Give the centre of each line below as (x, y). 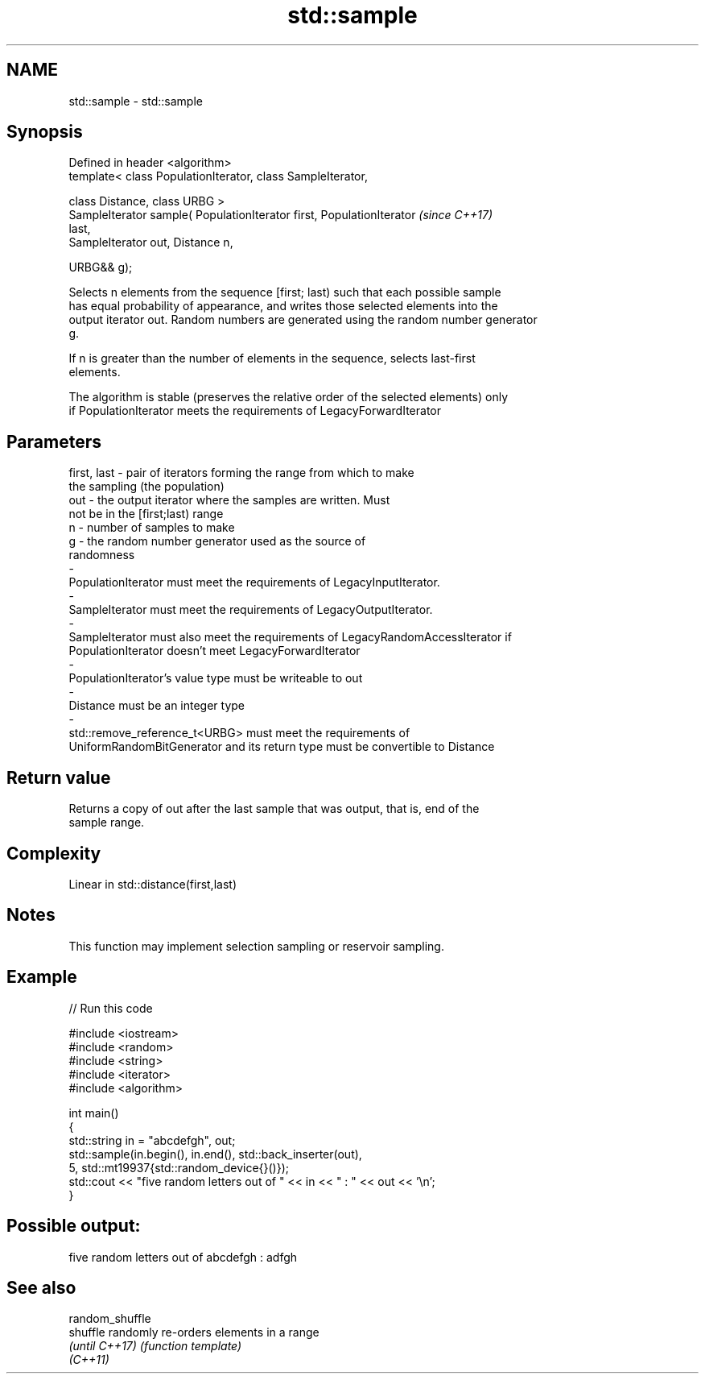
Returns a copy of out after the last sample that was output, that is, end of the (274, 809)
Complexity (54, 853)
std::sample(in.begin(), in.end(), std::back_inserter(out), (215, 1154)
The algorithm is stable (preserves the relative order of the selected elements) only (289, 397)
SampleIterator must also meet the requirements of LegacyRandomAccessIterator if (290, 637)
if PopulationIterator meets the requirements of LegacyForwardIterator (255, 411)
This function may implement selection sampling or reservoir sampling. (256, 946)
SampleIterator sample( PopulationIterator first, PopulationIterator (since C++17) (281, 215)
